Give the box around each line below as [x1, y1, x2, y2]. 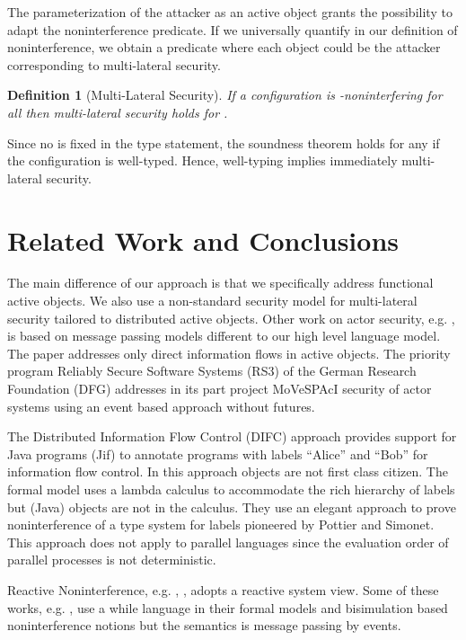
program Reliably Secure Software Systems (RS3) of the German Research [7, 361, 417, 380]
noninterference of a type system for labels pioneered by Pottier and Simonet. [7, 515, 435, 534]
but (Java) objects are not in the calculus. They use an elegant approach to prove [7, 497, 456, 516]
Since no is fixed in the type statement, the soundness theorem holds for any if [7, 133, 440, 152]
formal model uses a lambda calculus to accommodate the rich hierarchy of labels [7, 480, 455, 498]
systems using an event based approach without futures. [7, 396, 315, 415]
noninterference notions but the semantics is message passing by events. [7, 616, 401, 635]
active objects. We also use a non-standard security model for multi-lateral [7, 291, 418, 310]
